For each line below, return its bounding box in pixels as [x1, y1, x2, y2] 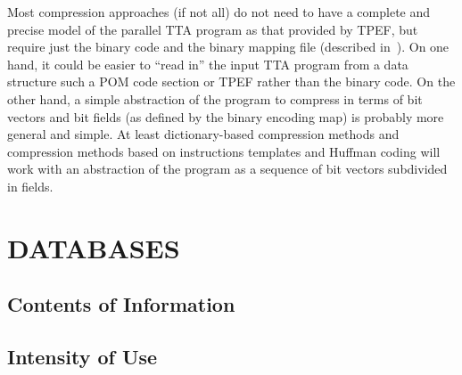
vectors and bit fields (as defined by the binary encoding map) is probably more [7, 107, 444, 126]
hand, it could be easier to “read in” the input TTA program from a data [7, 54, 408, 73]
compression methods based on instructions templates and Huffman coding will [7, 142, 441, 160]
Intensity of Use [7, 343, 158, 371]
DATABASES [7, 229, 180, 265]
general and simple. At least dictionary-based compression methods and [7, 125, 400, 143]
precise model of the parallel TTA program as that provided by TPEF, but [7, 20, 418, 38]
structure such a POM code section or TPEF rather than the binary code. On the [7, 72, 456, 91]
